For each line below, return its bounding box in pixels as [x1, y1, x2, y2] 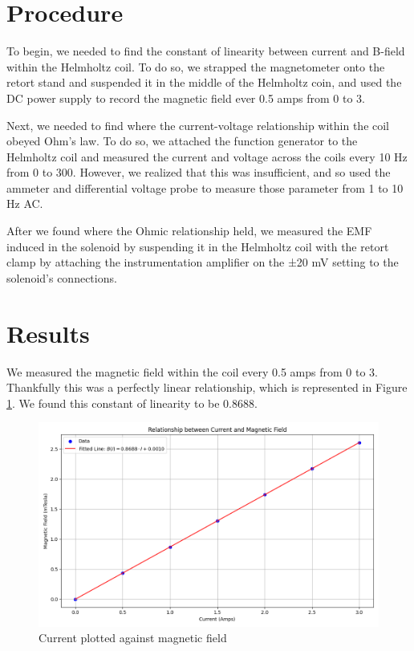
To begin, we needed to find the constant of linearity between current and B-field [6, 43, 405, 59]
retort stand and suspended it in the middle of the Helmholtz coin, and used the [6, 74, 402, 91]
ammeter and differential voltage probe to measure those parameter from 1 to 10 [6, 179, 404, 196]
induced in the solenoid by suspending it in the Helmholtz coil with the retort [6, 238, 389, 254]
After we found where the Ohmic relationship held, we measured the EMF [6, 222, 372, 239]
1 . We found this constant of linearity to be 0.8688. [6, 394, 258, 411]
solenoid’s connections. [6, 269, 117, 286]
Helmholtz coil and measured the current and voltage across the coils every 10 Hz [6, 148, 408, 165]
